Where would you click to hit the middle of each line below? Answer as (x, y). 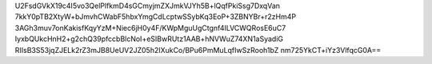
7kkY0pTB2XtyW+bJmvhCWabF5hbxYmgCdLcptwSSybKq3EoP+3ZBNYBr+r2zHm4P (155, 17)
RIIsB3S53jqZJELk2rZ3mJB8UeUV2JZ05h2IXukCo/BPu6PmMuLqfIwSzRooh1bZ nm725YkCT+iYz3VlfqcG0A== (198, 50)
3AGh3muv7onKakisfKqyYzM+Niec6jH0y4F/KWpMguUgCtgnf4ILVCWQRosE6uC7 (150, 28)
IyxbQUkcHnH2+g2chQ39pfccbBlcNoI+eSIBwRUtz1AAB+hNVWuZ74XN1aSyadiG (149, 39)
